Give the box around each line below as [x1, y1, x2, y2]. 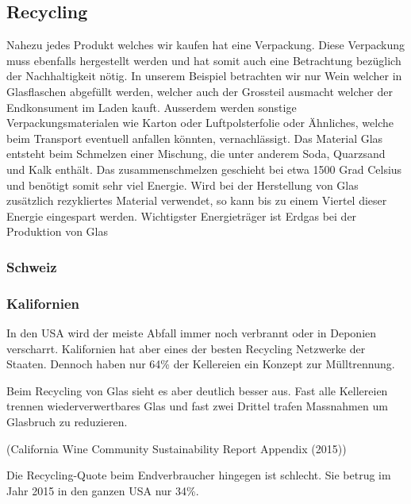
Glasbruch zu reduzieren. [6, 413, 128, 429]
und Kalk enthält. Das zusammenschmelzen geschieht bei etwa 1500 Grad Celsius [6, 160, 402, 177]
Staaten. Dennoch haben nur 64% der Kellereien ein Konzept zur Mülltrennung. [6, 356, 395, 372]
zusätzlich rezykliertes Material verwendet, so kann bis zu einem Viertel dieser [6, 192, 387, 209]
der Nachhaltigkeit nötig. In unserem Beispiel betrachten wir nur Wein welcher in [6, 67, 402, 84]
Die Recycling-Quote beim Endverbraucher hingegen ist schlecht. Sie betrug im [6, 467, 391, 483]
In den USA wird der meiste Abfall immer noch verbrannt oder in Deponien [6, 324, 377, 340]
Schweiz [6, 256, 57, 276]
